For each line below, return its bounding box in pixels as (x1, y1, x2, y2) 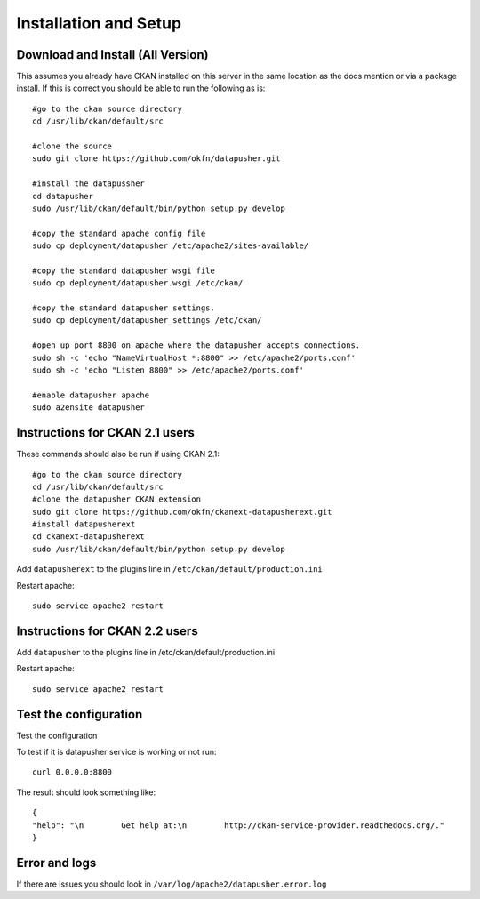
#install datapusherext (32, 519, 136, 529)
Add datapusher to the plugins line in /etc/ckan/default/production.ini (16, 646, 276, 657)
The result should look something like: (16, 787, 156, 798)
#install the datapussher (32, 179, 146, 189)
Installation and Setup (16, 13, 182, 33)
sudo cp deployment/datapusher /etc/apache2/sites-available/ (32, 241, 309, 251)
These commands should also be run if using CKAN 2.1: (16, 449, 220, 460)
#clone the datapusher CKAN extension (32, 494, 202, 504)
